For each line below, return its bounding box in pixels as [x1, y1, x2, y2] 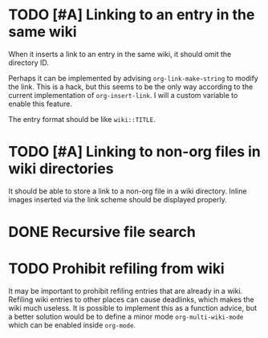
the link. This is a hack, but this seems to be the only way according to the [8, 82, 254, 92]
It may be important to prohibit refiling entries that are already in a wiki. [8, 287, 243, 295]
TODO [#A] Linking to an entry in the [8, 6, 255, 24]
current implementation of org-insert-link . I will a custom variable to [8, 90, 238, 100]
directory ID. [8, 58, 50, 67]
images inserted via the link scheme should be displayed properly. [8, 194, 227, 204]
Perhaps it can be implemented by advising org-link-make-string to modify [8, 73, 258, 83]
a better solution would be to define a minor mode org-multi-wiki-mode [8, 312, 244, 321]
